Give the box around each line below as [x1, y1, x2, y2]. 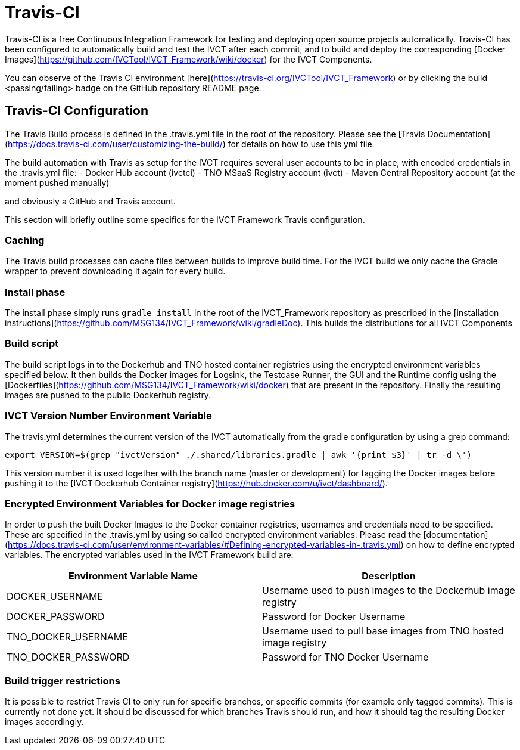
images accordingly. [5, 717, 84, 727]
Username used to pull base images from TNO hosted [262, 625, 504, 637]
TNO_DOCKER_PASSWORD [7, 651, 130, 664]
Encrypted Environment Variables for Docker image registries [5, 497, 295, 510]
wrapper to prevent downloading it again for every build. [5, 266, 226, 277]
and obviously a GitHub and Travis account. [5, 196, 176, 206]
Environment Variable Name [68, 570, 198, 582]
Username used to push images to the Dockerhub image [262, 584, 515, 597]
